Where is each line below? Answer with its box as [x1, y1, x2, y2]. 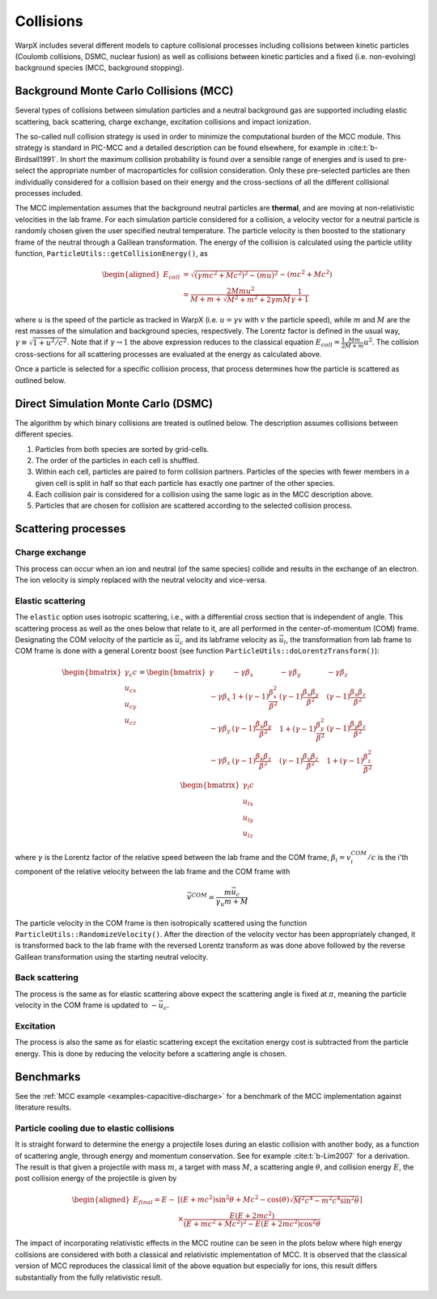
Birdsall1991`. [15, 154, 59, 164]
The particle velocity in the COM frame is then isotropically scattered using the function [15, 918, 308, 927]
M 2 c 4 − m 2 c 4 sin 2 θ [293, 1195, 359, 1205]
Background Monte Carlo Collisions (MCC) [15, 84, 234, 98]
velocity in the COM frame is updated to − [15, 1000, 158, 1010]
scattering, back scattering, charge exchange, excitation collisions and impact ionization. [15, 117, 312, 126]
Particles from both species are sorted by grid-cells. [35, 444, 210, 454]
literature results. [15, 1102, 72, 1113]
